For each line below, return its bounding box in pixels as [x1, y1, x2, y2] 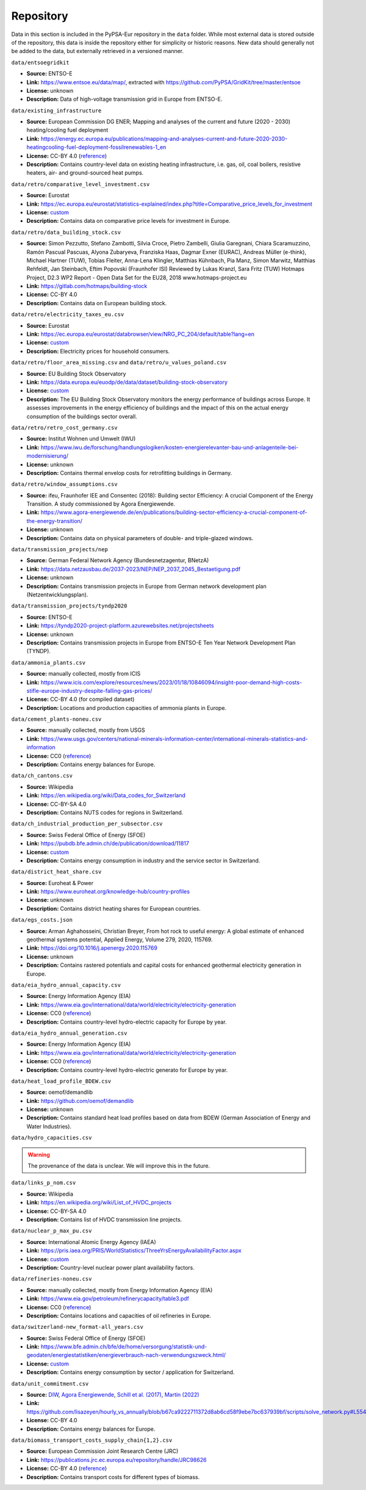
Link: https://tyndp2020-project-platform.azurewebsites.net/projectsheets [26, 622, 214, 629]
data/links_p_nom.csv [11, 1179, 76, 1187]
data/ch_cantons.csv [11, 772, 73, 779]
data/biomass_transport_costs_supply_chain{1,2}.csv [11, 1436, 173, 1444]
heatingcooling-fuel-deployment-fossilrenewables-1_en [26, 143, 167, 151]
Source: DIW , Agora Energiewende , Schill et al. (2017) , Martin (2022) [26, 1391, 199, 1398]
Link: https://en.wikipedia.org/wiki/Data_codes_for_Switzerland [26, 792, 185, 799]
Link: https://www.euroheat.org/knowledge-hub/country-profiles [26, 888, 190, 895]
